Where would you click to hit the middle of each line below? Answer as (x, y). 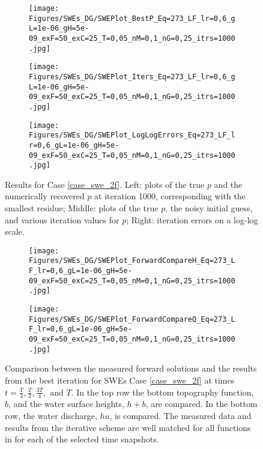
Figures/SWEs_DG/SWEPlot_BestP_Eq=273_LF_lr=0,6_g (132, 18)
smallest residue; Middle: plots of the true (82, 208)
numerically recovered (45, 196)
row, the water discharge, (51, 415)
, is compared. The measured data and (180, 415)
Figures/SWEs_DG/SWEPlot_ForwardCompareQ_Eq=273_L (132, 319)
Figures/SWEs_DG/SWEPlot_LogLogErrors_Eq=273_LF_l (132, 135)
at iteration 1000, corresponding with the (170, 196)
